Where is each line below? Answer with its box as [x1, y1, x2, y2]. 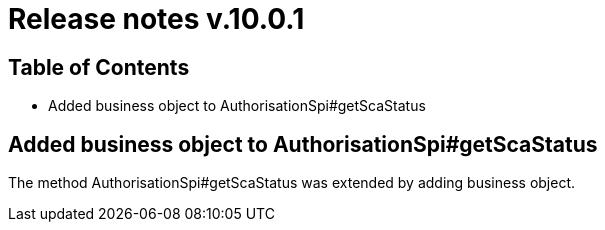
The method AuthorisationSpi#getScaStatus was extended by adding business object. [8, 174, 576, 192]
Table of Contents [8, 54, 190, 80]
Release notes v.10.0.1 [8, 2, 305, 36]
